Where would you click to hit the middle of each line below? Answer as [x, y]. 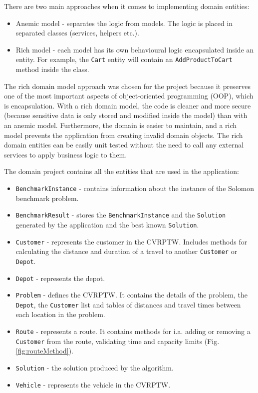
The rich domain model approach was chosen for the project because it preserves [128, 86]
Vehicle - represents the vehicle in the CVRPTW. [93, 384]
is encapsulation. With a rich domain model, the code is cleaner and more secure [128, 105]
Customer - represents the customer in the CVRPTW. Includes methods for [131, 241]
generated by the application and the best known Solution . [107, 224]
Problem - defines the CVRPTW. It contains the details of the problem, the [131, 295]
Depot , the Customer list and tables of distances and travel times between [128, 304]
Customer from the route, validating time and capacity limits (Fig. [118, 341]
